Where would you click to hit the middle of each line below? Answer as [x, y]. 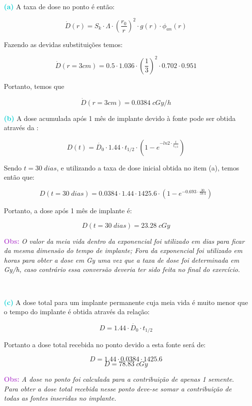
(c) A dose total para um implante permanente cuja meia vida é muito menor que [126, 302]
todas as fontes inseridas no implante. [60, 398]
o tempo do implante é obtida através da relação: [77, 312]
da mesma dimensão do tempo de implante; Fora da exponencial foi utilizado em [123, 250]
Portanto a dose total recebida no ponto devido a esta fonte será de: [105, 345]
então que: [19, 177]
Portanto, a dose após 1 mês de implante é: [68, 210]
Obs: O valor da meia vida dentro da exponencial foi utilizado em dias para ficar [124, 241]
